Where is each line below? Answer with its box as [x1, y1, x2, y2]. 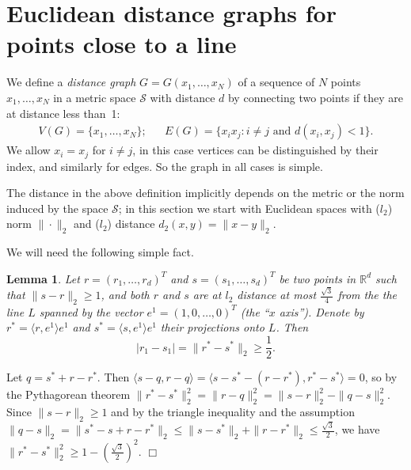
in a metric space [53, 89, 136, 105]
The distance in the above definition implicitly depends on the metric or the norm [6, 184, 405, 201]
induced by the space [6, 199, 108, 216]
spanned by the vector [39, 303, 143, 320]
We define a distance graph [6, 74, 136, 90]
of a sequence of [238, 74, 315, 90]
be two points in [279, 270, 356, 286]
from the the [337, 286, 398, 303]
